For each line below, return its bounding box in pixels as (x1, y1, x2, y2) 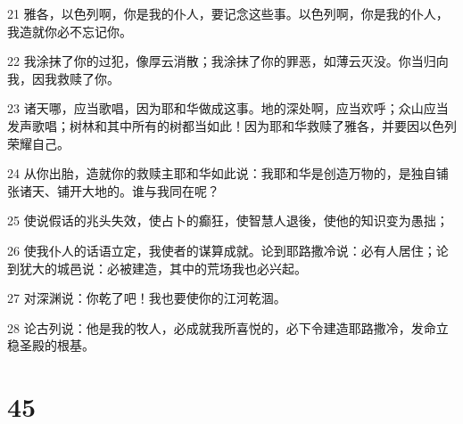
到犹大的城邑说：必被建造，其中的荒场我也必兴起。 (7, 258, 307, 277)
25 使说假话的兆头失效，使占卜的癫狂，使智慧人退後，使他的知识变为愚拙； (7, 211, 449, 230)
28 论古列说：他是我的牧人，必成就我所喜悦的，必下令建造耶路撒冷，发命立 (7, 318, 449, 337)
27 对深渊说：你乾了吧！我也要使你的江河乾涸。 (7, 289, 286, 307)
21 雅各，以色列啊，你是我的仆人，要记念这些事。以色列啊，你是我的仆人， (7, 4, 449, 22)
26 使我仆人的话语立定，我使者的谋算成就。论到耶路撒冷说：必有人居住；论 (7, 241, 449, 259)
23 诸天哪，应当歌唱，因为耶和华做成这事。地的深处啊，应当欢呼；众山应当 (7, 99, 449, 118)
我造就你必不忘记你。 (7, 21, 132, 40)
